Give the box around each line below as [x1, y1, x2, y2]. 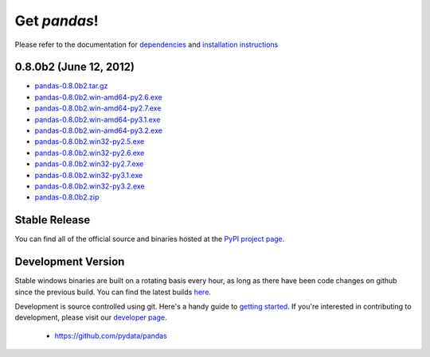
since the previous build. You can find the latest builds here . [14, 287, 211, 297]
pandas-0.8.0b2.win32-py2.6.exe [34, 148, 145, 157]
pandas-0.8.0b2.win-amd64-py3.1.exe [34, 114, 161, 124]
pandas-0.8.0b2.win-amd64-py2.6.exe [34, 92, 162, 102]
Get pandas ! [14, 12, 99, 29]
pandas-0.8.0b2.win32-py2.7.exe [34, 159, 144, 169]
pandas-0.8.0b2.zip [34, 192, 100, 202]
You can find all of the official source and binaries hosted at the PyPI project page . [14, 235, 285, 244]
